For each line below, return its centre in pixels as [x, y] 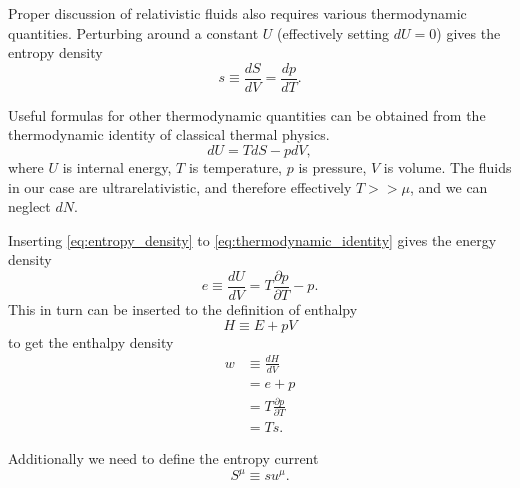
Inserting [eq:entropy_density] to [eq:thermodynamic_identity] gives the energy [252, 239]
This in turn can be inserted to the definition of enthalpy [183, 309]
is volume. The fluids [447, 167]
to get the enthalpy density [91, 341]
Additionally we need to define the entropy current [163, 458]
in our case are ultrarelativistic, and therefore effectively [180, 186]
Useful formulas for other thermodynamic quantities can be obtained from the [247, 114]
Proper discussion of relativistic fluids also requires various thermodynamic [237, 13]
